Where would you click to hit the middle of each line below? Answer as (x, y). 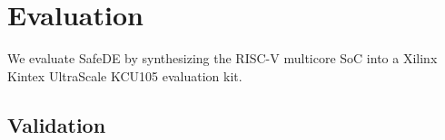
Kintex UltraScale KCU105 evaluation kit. (125, 75)
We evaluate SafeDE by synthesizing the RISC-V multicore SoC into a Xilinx (222, 58)
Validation (57, 124)
